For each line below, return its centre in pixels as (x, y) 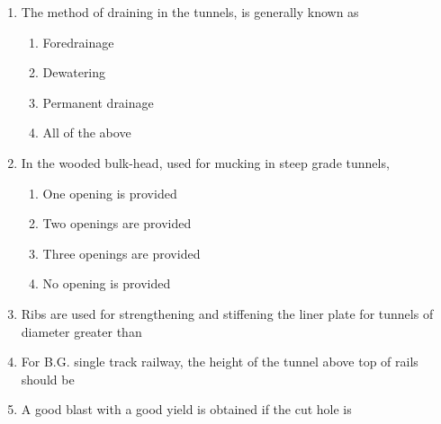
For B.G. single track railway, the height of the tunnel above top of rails (220, 362)
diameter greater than (81, 331)
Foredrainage (78, 42)
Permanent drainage (98, 102)
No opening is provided (107, 283)
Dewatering (74, 72)
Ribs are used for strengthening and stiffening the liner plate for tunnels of (227, 313)
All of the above (87, 132)
